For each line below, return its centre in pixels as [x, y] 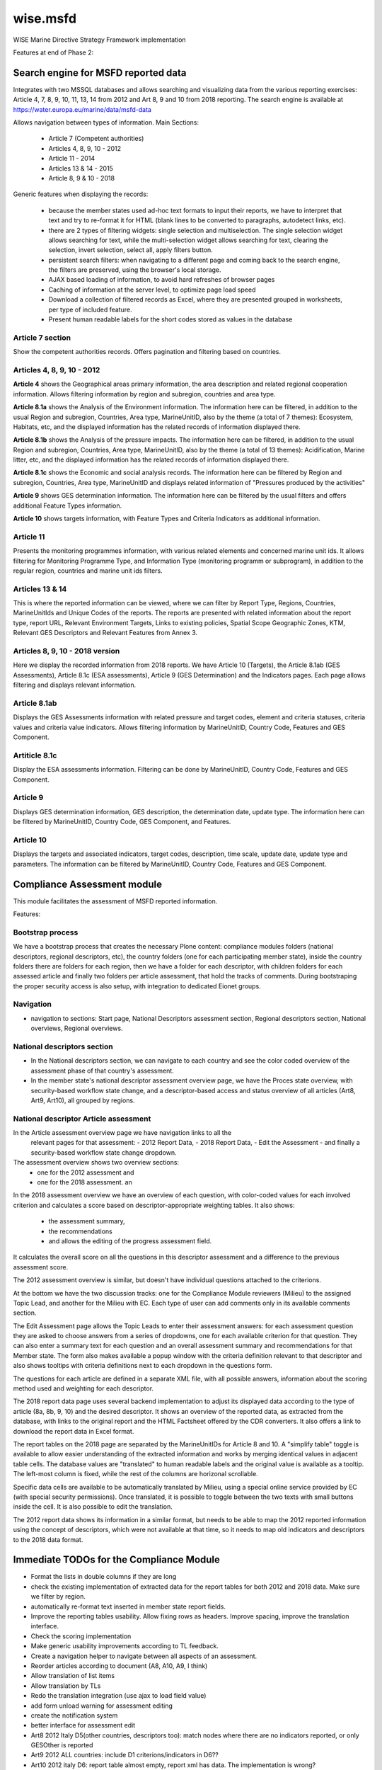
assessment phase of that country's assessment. [103, 1070]
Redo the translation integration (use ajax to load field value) [118, 1696]
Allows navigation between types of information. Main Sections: [106, 122]
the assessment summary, [87, 1221]
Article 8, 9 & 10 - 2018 [82, 178]
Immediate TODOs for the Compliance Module [117, 1560]
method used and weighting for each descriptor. [83, 1388]
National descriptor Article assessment [82, 1119]
